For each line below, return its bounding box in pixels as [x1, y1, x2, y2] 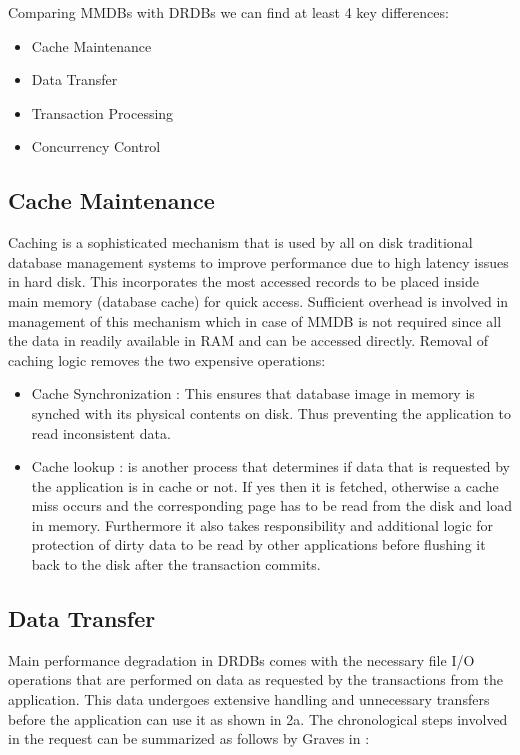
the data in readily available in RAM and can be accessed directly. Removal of [8, 330, 489, 351]
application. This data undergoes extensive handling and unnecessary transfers [8, 689, 490, 710]
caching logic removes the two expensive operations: [8, 349, 326, 370]
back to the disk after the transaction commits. [31, 554, 321, 575]
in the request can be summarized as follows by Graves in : [8, 728, 370, 749]
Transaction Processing [31, 102, 174, 123]
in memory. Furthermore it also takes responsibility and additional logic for [31, 514, 494, 535]
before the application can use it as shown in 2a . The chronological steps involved [8, 708, 508, 729]
